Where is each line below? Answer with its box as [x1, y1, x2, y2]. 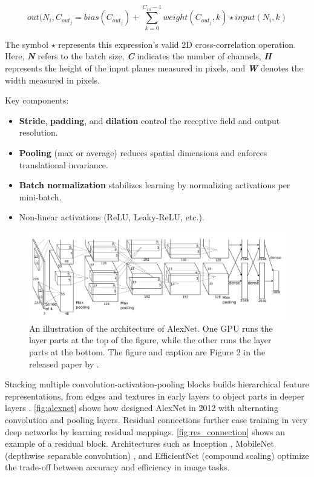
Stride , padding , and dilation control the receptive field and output [19, 114, 280, 127]
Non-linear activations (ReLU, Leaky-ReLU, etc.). [19, 211, 204, 223]
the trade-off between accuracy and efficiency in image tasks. [5, 461, 230, 473]
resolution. [19, 126, 58, 139]
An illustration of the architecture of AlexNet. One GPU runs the [29, 321, 273, 334]
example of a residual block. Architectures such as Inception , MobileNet [5, 437, 274, 450]
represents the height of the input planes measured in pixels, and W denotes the [5, 61, 303, 74]
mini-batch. [19, 190, 62, 203]
